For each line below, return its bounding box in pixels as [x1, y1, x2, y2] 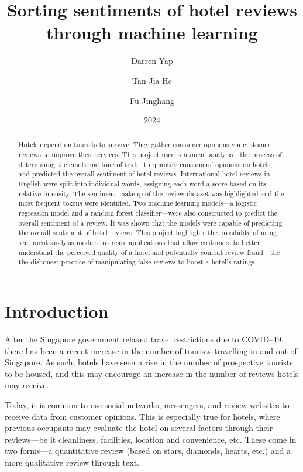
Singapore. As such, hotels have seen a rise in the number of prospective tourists [5, 356, 293, 368]
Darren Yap [131, 55, 173, 67]
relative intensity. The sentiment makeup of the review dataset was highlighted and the [18, 188, 284, 198]
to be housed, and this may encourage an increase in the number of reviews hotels [5, 367, 299, 379]
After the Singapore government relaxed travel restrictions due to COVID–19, [5, 332, 284, 345]
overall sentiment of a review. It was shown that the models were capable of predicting [18, 218, 283, 227]
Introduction [5, 299, 109, 323]
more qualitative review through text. [5, 456, 139, 468]
